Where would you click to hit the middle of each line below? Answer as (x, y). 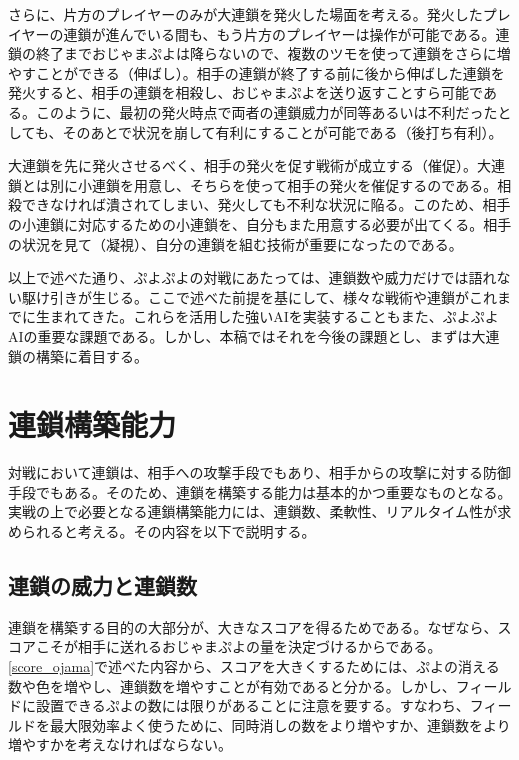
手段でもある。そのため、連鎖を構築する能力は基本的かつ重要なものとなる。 (260, 491)
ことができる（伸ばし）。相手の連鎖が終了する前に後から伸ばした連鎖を (270, 72)
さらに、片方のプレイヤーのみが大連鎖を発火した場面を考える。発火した (245, 14)
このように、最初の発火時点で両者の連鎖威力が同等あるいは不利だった (266, 111)
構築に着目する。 (91, 355)
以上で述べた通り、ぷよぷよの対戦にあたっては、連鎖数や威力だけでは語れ (252, 277)
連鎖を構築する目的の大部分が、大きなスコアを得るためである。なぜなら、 (253, 626)
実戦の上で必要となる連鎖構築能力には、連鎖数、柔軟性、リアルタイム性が (253, 511)
